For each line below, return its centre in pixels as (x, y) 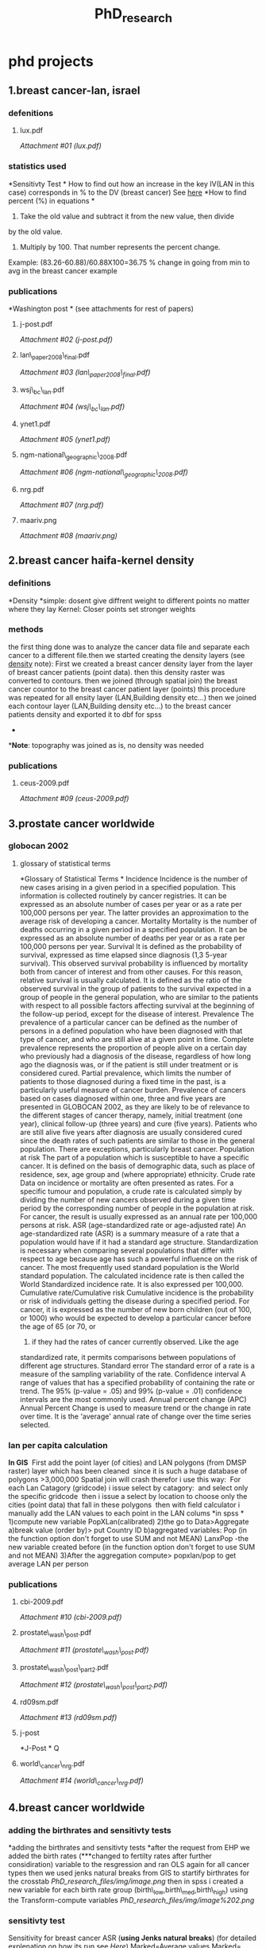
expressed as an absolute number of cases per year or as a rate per (131, 904)
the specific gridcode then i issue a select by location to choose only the (128, 1497)
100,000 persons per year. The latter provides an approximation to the (134, 912)
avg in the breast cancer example (63, 270)
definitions (30, 583)
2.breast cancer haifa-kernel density (101, 561)
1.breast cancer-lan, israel (74, 91)
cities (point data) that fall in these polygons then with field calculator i (124, 1505)
